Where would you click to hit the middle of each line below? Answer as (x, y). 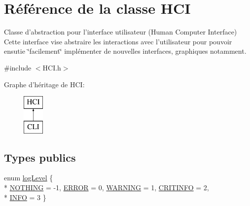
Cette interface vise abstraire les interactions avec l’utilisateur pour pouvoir (118, 41)
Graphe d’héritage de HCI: (44, 84)
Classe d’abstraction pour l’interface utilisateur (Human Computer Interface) (121, 32)
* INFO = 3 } (25, 197)
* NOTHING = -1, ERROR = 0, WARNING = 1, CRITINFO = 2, (107, 188)
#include (18, 67)
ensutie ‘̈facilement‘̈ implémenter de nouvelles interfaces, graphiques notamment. (125, 51)
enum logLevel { (29, 178)
